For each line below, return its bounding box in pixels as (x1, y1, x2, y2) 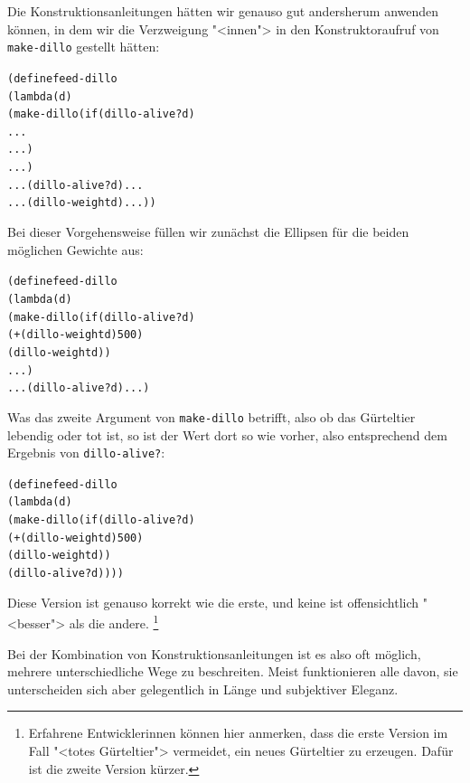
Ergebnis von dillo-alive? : (7, 443, 165, 462)
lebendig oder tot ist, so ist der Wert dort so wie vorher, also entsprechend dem (7, 425, 447, 444)
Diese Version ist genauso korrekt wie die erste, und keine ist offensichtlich (7, 592, 419, 611)
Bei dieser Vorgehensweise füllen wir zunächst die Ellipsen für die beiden (7, 222, 409, 241)
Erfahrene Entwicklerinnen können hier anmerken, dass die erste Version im (28, 723, 448, 742)
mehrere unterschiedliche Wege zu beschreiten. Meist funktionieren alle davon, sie (7, 662, 458, 681)
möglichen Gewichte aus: (7, 240, 144, 259)
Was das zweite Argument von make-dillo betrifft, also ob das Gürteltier (7, 407, 416, 426)
